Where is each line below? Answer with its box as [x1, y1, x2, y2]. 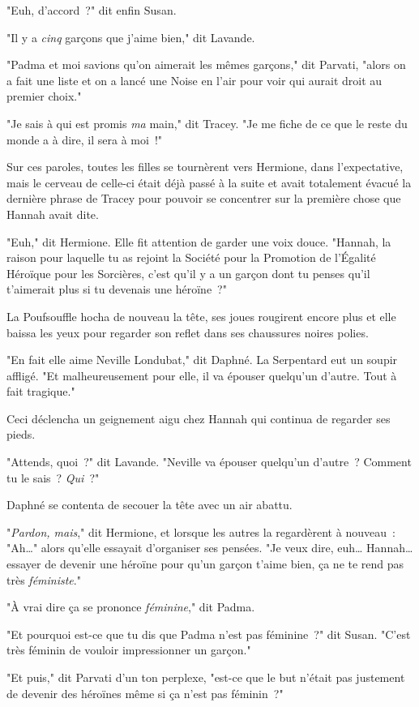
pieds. [6, 426, 36, 443]
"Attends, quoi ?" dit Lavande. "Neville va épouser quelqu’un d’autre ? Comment [6, 453, 412, 470]
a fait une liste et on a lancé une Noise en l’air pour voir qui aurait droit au [6, 71, 383, 88]
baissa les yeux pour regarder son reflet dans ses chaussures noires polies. [6, 324, 369, 341]
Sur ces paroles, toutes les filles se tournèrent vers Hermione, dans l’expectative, [6, 158, 404, 175]
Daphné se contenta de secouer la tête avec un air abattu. [6, 496, 293, 513]
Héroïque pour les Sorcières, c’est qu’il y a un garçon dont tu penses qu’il [6, 264, 370, 281]
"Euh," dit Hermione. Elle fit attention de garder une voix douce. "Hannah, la [6, 233, 391, 250]
